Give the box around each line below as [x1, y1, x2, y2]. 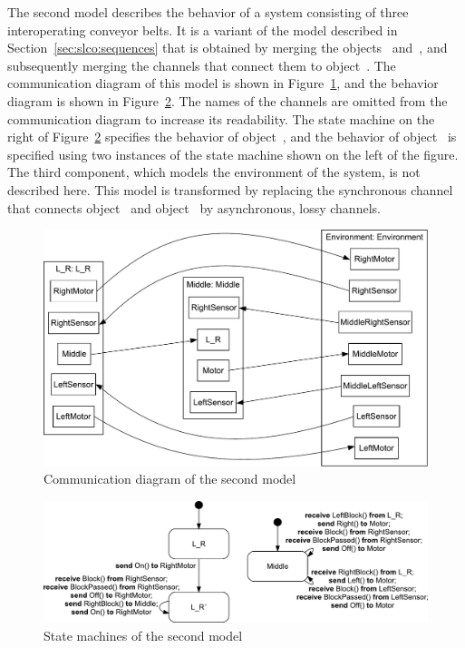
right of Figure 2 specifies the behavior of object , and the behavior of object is [7, 127, 457, 146]
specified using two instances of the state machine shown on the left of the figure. [7, 144, 459, 163]
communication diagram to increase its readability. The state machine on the [7, 109, 435, 128]
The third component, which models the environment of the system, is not [7, 162, 421, 182]
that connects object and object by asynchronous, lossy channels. [7, 198, 381, 217]
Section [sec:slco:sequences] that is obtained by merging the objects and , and [7, 38, 448, 57]
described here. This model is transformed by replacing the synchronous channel [7, 180, 453, 199]
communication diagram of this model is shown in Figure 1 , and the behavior [7, 74, 439, 93]
